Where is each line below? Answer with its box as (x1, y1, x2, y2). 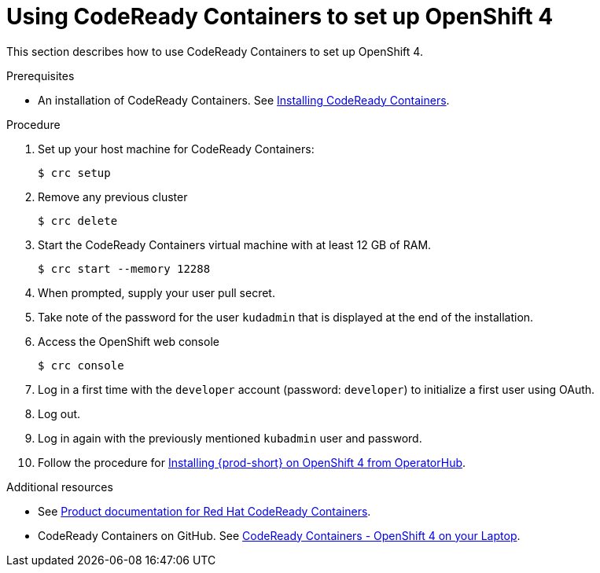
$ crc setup (38, 166, 111, 179)
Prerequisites (6, 68, 75, 83)
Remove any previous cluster (38, 189, 188, 204)
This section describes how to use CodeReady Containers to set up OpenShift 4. (6, 44, 423, 58)
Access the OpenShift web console (38, 334, 219, 348)
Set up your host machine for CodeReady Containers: (38, 141, 315, 156)
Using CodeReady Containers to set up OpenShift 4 (6, 3, 554, 30)
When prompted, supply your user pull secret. (38, 285, 275, 299)
